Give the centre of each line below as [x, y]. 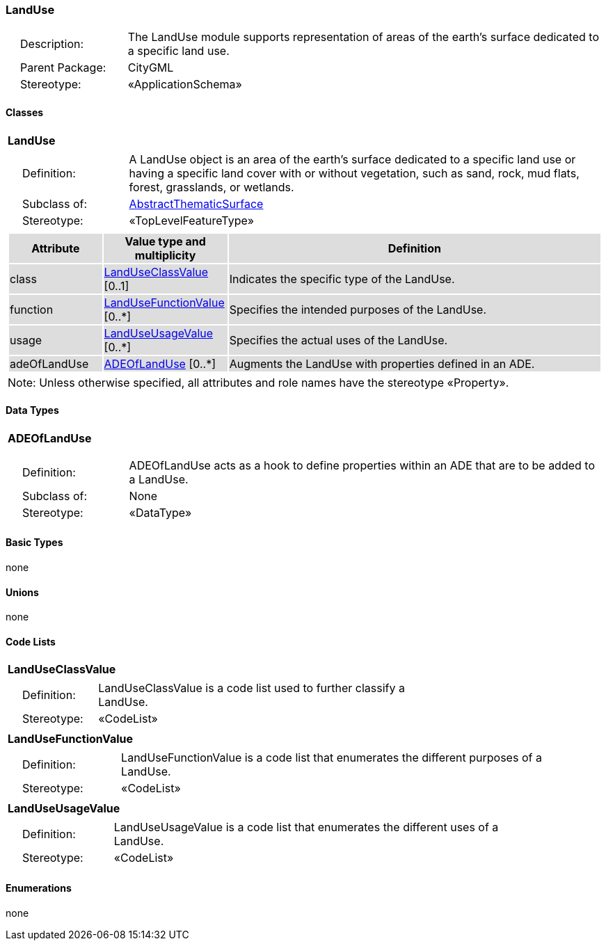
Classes [25, 112]
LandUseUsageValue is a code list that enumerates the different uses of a [306, 827]
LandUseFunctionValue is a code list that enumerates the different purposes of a [332, 758]
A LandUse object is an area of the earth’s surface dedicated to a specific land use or [352, 159]
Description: [52, 44]
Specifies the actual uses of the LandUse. [338, 340]
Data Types [32, 410]
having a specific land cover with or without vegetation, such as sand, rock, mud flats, [354, 173]
